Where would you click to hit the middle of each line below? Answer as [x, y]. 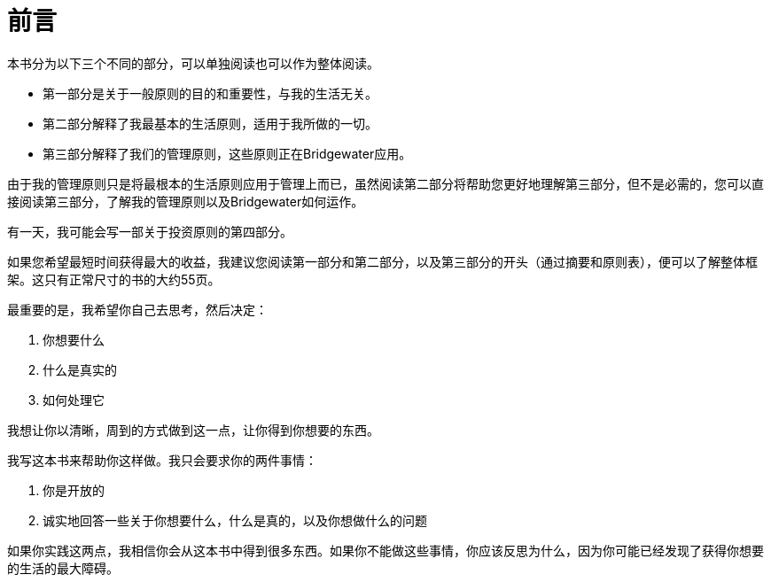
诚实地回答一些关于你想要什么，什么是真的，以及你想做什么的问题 [235, 520]
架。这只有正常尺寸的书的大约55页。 [114, 279]
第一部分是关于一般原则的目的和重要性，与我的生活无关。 [210, 93]
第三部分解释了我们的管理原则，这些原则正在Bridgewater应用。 [227, 153]
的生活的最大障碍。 [63, 568]
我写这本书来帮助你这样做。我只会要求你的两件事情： [162, 460]
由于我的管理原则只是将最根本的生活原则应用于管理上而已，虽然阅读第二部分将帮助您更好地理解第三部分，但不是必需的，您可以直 [385, 183]
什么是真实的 [80, 369]
